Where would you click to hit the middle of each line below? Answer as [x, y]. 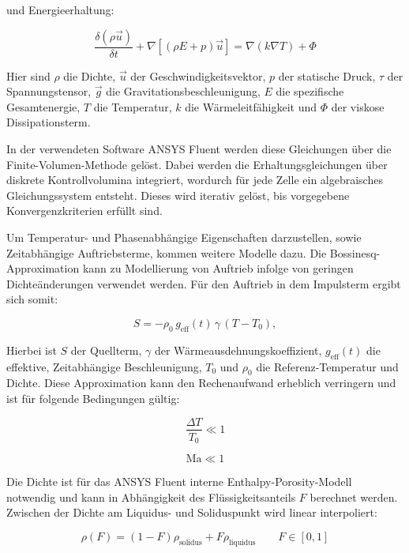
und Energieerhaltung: [60, 9]
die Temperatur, [133, 106]
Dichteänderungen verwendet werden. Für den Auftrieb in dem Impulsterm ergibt [204, 283]
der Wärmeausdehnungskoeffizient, [238, 350]
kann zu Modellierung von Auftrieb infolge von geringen [218, 268]
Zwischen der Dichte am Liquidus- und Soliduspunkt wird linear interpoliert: [192, 512]
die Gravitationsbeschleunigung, [183, 91]
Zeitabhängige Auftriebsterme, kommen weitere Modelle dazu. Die [167, 252]
